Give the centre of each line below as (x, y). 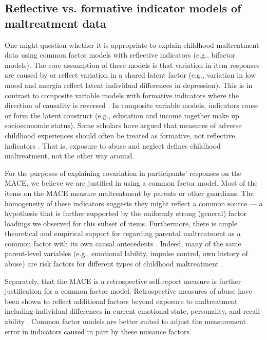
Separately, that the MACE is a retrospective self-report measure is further (123, 281)
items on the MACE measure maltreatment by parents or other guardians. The (129, 193)
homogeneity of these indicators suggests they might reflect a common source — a (134, 203)
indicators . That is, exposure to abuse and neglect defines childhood (113, 145)
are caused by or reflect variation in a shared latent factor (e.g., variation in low (130, 75)
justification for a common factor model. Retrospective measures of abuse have (128, 291)
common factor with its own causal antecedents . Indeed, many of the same (123, 243)
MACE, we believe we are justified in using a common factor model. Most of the (131, 183)
